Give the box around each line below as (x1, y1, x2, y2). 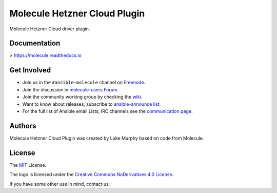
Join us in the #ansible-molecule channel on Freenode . (22, 80, 146, 86)
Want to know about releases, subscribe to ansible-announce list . (22, 101, 161, 107)
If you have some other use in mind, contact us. (9, 181, 110, 187)
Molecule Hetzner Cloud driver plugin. (9, 26, 90, 32)
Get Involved (9, 66, 51, 74)
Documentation (9, 39, 61, 48)
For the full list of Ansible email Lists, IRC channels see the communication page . (22, 108, 193, 114)
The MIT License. (9, 162, 47, 168)
